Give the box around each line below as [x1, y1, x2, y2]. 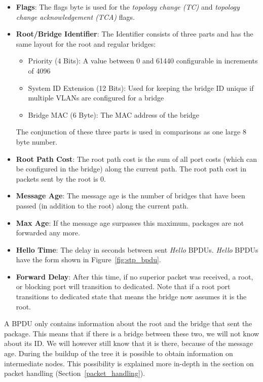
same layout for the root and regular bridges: [16, 38, 156, 49]
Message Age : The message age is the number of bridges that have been [16, 190, 245, 201]
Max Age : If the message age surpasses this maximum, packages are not [16, 217, 244, 228]
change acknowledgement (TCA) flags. [16, 11, 135, 22]
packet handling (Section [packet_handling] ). [4, 368, 145, 378]
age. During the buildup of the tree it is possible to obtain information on [4, 348, 233, 359]
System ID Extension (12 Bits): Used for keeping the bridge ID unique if [28, 82, 254, 93]
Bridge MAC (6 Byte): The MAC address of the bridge [28, 109, 200, 120]
